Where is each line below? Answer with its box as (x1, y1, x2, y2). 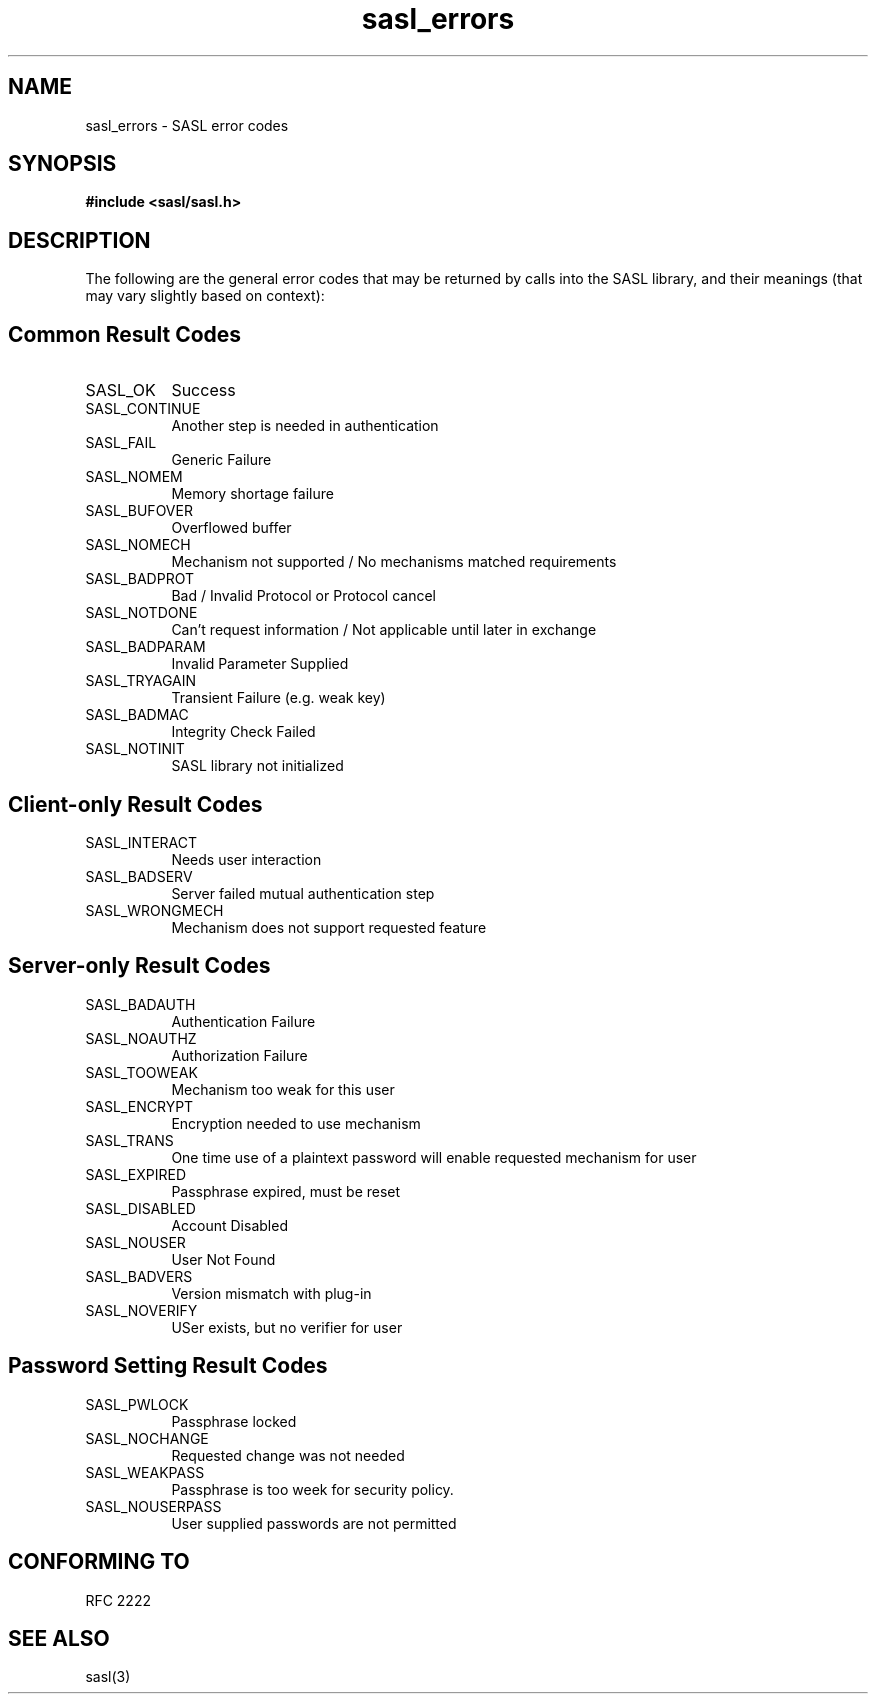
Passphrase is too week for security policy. (171, 1480, 454, 1498)
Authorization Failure (171, 1046, 308, 1064)
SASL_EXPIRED (85, 1165, 186, 1183)
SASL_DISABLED (85, 1199, 196, 1217)
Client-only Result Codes (8, 791, 263, 817)
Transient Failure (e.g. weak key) (171, 689, 386, 707)
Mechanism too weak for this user (171, 1080, 395, 1098)
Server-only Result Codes (8, 953, 271, 979)
